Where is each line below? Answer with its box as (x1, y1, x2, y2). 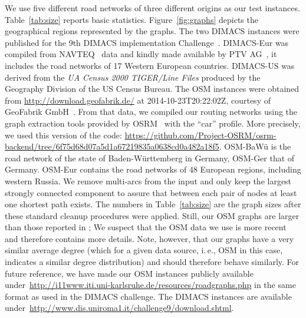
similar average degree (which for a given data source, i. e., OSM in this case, (5, 244, 283, 256)
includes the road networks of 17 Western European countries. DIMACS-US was (5, 59, 295, 71)
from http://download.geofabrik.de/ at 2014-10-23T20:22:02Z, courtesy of (5, 94, 271, 106)
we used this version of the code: (5, 128, 122, 141)
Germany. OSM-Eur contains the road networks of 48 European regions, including (5, 163, 301, 175)
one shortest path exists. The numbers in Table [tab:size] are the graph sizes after (5, 198, 301, 210)
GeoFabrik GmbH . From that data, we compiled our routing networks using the (5, 105, 298, 118)
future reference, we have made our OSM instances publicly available (5, 267, 254, 279)
